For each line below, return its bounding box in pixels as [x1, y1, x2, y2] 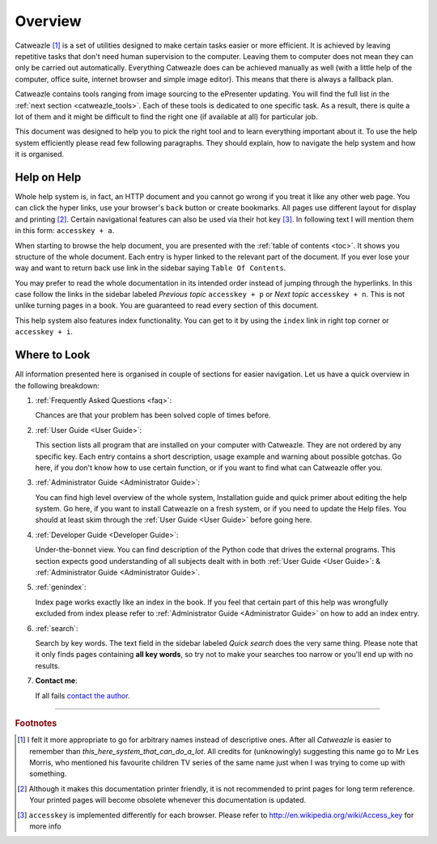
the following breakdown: [15, 380, 100, 390]
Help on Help [15, 170, 82, 184]
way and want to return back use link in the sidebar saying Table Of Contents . [15, 263, 286, 273]
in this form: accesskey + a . [15, 226, 115, 235]
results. [35, 660, 61, 671]
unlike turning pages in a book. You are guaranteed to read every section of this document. [15, 300, 319, 311]
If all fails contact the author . [35, 690, 130, 700]
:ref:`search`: [35, 623, 78, 633]
